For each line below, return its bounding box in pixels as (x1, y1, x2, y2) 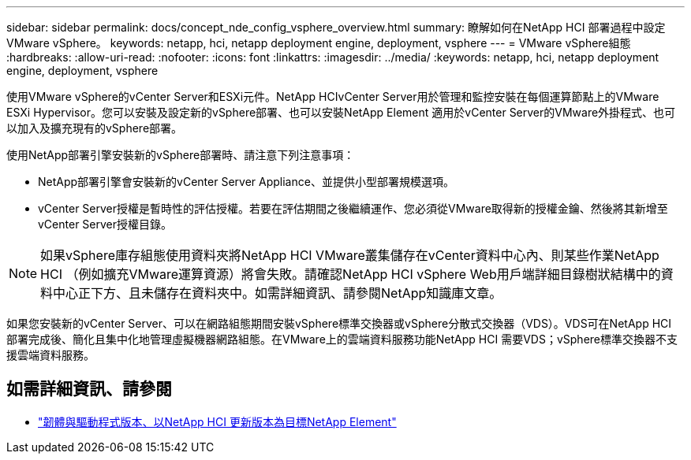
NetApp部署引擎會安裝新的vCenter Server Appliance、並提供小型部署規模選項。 (38, 175, 454, 188)
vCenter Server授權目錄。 (38, 217, 173, 231)
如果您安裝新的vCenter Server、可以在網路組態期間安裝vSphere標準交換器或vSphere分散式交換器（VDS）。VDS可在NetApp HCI (6, 317, 672, 330)
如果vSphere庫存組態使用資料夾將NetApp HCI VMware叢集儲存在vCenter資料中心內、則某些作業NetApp (40, 247, 659, 263)
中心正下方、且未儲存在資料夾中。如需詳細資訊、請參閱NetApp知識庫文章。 (53, 285, 502, 301)
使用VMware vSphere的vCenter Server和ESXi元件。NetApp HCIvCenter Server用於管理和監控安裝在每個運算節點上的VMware (6, 90, 659, 103)
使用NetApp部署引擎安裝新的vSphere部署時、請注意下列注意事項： (6, 148, 355, 161)
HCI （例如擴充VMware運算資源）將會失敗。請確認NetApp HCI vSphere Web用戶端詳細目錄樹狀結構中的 (40, 266, 661, 282)
